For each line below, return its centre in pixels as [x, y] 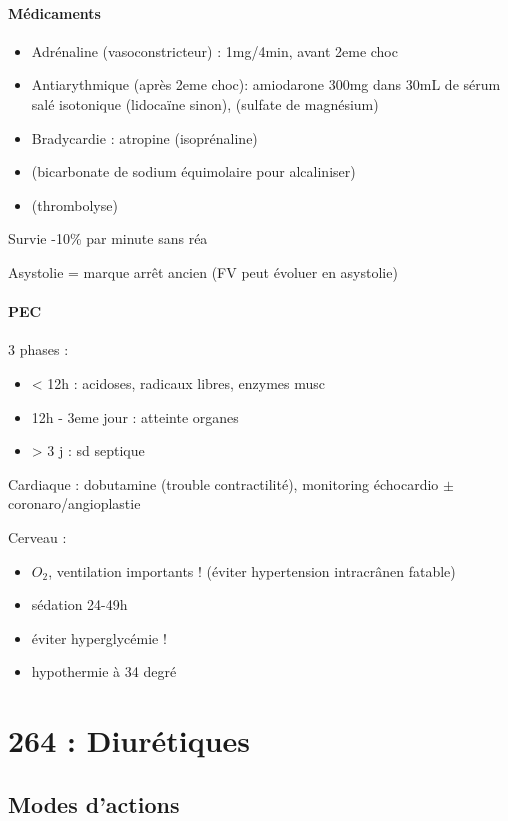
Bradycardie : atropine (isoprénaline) [144, 137]
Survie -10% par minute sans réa [108, 238]
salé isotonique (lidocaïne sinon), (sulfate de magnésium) [205, 103]
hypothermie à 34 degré [104, 671]
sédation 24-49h [79, 604]
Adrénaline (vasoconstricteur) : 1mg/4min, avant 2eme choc [214, 50]
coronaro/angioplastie [74, 503]
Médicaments [54, 12]
